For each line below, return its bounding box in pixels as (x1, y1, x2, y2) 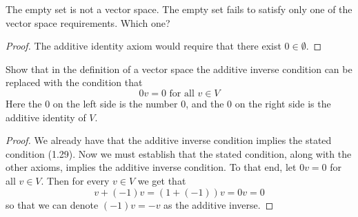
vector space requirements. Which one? (6, 15, 170, 30)
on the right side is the (235, 96, 331, 110)
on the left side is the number (52, 96, 178, 110)
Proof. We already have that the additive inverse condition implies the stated (6, 133, 332, 147)
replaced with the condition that (6, 75, 143, 90)
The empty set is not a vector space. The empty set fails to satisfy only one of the (6, 2, 352, 16)
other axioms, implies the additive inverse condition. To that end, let (6, 160, 297, 174)
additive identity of (6, 110, 86, 124)
